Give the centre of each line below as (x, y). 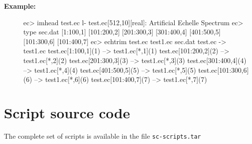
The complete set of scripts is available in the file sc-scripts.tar (103, 136)
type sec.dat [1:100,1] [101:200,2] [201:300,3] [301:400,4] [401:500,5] (122, 32)
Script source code (67, 112)
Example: (20, 6)
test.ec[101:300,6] (224, 70)
